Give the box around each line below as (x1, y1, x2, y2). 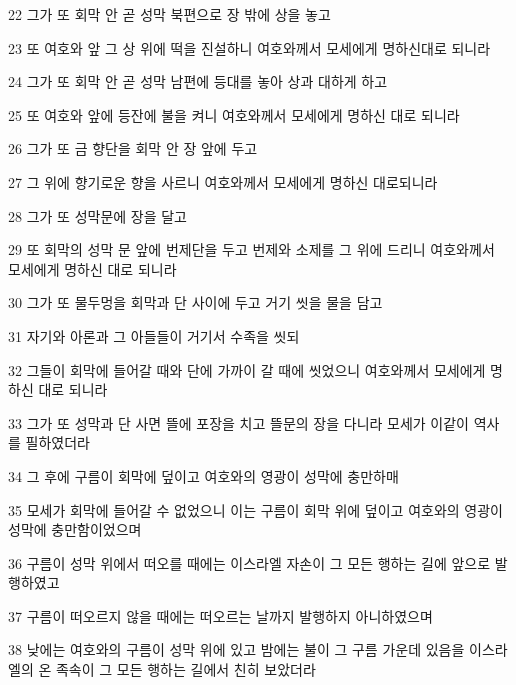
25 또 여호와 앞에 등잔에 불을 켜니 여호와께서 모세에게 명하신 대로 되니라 (8, 104, 460, 125)
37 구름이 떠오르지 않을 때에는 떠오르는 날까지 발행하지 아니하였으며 (8, 605, 433, 626)
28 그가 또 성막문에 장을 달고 (8, 205, 187, 226)
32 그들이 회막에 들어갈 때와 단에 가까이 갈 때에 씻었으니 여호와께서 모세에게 (8, 359, 486, 380)
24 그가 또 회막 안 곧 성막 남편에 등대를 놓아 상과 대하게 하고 (8, 71, 388, 92)
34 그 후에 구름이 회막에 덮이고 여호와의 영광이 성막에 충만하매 (8, 465, 399, 486)
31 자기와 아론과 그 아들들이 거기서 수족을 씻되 (8, 325, 300, 346)
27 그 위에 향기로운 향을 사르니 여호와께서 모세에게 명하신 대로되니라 (8, 171, 438, 192)
